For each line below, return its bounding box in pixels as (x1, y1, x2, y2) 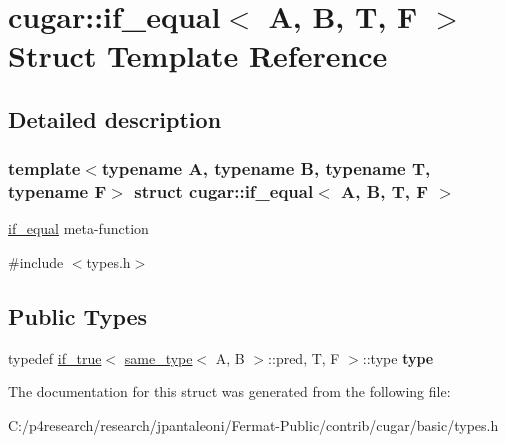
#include (8, 252, 64, 273)
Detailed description (8, 103, 222, 134)
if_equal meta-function (8, 218, 149, 239)
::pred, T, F (268, 347, 340, 368)
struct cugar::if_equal (134, 179, 314, 204)
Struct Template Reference (8, 35, 388, 76)
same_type (124, 347, 193, 368)
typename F (8, 179, 107, 204)
